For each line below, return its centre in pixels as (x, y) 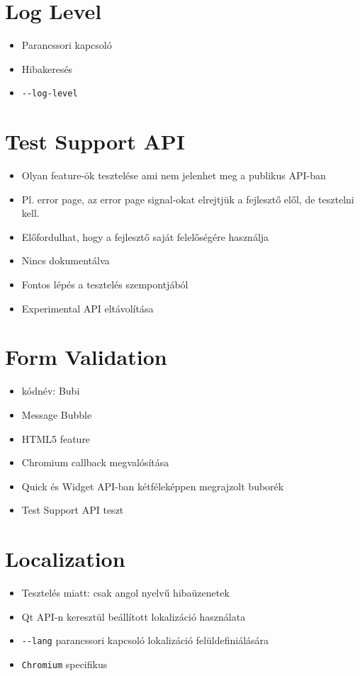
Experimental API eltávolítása (88, 308)
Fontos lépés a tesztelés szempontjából (105, 285)
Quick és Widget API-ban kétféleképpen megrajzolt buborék (153, 486)
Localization (65, 559)
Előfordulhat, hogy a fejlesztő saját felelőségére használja (145, 236)
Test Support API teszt (73, 510)
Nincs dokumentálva (66, 260)
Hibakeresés (47, 68)
